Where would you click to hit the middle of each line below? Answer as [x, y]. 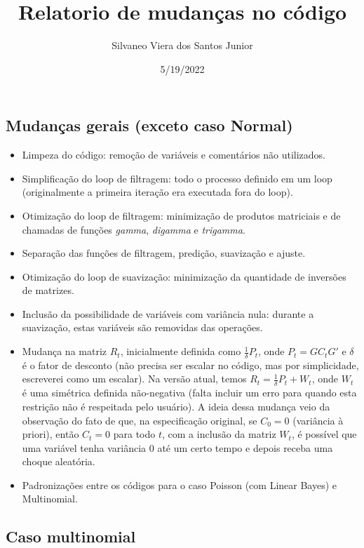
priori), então [50, 434]
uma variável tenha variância [84, 447]
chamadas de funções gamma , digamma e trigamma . [134, 229]
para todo [134, 434]
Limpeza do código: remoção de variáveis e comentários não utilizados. [174, 155]
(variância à [318, 420]
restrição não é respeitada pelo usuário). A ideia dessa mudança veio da [176, 406]
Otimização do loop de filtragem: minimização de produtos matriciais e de [181, 215]
